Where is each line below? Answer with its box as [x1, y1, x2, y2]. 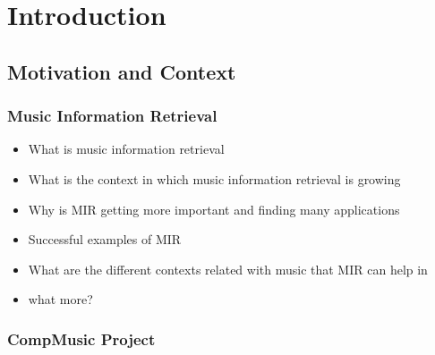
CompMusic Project [7, 327, 156, 350]
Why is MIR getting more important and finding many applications [28, 199, 400, 218]
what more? [28, 290, 93, 309]
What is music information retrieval [28, 139, 225, 158]
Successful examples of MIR [28, 230, 182, 249]
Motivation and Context [7, 57, 236, 85]
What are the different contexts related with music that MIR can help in [28, 259, 428, 278]
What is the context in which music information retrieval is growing [28, 169, 401, 188]
